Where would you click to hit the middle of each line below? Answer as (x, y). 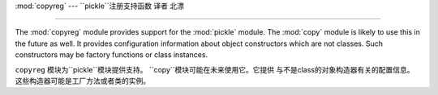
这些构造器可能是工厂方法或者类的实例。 (82, 81)
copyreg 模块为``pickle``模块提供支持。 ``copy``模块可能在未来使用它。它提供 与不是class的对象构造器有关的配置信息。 (215, 69)
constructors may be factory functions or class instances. (112, 55)
